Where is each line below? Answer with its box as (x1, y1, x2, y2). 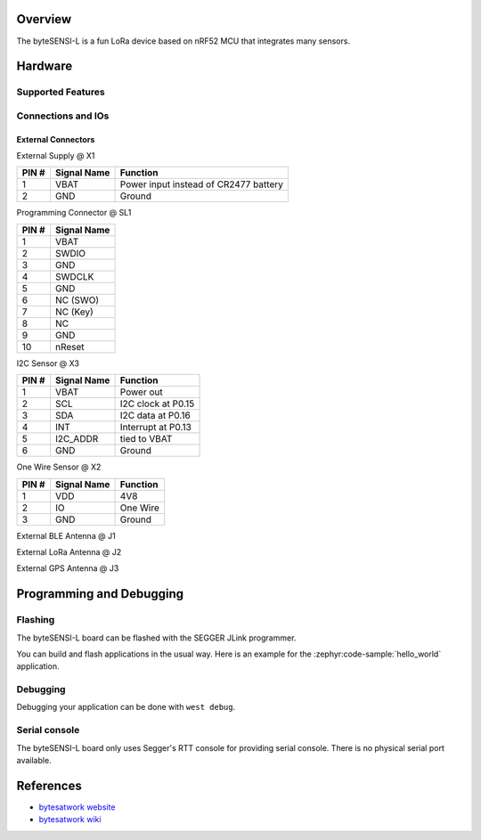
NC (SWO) (54, 294, 100, 306)
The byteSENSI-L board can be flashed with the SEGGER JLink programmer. (16, 632, 297, 643)
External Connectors (16, 134, 95, 144)
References (16, 778, 82, 793)
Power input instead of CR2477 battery (119, 178, 284, 191)
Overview (16, 12, 72, 27)
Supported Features (16, 86, 106, 98)
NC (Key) (54, 306, 94, 318)
